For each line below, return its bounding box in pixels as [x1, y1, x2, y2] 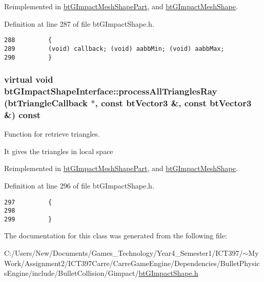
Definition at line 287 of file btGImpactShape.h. [4, 18, 154, 29]
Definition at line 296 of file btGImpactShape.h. [4, 180, 154, 191]
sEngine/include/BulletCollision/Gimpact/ [4, 268, 139, 278]
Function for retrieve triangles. [4, 128, 100, 139]
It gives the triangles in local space [4, 145, 113, 156]
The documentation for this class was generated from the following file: [4, 230, 227, 241]
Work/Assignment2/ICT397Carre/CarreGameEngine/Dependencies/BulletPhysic [4, 257, 260, 268]
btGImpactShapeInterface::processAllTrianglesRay [4, 85, 217, 97]
